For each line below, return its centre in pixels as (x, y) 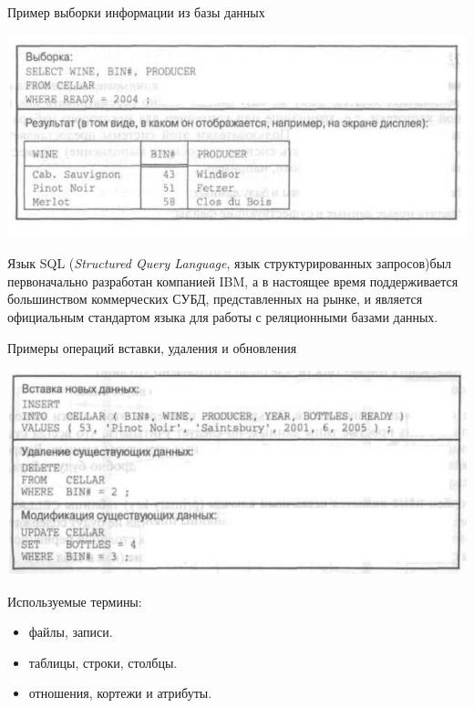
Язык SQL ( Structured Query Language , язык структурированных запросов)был (230, 263)
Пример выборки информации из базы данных (136, 12)
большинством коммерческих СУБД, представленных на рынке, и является (215, 299)
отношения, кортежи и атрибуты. (120, 693)
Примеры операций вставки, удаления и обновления (152, 347)
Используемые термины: (75, 601)
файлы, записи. (71, 632)
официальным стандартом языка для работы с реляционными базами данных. (223, 317)
